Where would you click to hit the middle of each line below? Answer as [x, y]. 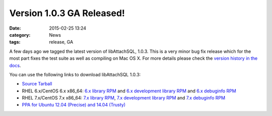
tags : [15, 42]
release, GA [61, 42]
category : [20, 35]
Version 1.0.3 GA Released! [67, 13]
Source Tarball [37, 84]
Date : [15, 28]
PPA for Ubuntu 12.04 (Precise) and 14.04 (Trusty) [74, 105]
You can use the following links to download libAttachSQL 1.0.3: [75, 74]
